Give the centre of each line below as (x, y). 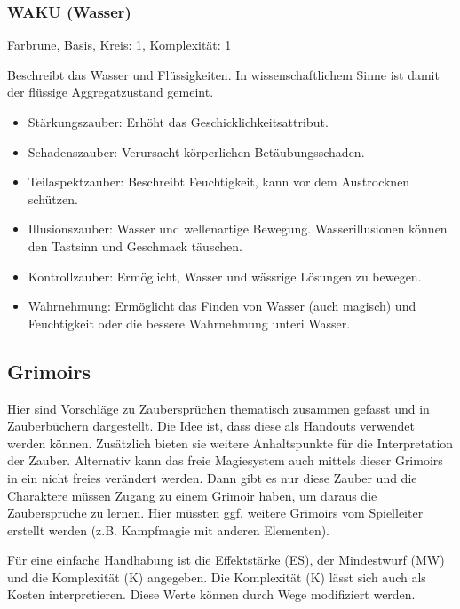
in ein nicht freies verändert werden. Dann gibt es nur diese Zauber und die (212, 477)
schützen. (53, 198)
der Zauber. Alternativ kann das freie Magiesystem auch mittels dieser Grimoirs (225, 460)
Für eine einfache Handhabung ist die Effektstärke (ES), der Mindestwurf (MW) (226, 560)
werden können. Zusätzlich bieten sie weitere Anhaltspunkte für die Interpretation (230, 443)
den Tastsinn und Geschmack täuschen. (135, 245)
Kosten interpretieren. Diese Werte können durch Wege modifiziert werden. (211, 594)
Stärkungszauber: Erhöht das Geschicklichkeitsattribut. (178, 122)
